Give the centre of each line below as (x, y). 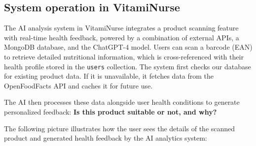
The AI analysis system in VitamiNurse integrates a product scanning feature (121, 28)
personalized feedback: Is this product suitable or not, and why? (110, 112)
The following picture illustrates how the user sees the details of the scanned (120, 128)
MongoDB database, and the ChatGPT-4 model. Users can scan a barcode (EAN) (128, 47)
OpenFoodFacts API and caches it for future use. (78, 85)
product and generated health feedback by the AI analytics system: (106, 138)
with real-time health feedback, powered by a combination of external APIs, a (122, 37)
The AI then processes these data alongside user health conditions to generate (122, 102)
